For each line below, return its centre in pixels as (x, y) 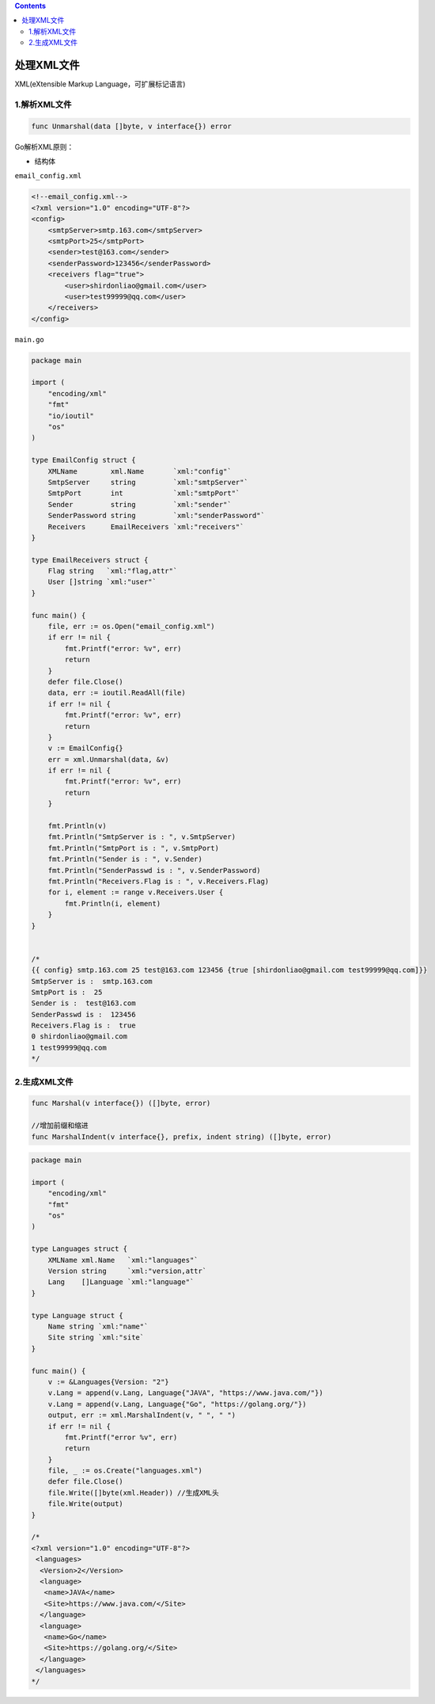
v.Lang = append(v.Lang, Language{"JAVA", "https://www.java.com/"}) (185, 1393)
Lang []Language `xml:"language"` (121, 1282)
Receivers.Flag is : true (83, 1025)
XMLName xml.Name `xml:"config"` (140, 471)
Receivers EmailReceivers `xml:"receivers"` (146, 526)
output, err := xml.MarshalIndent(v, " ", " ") (142, 1415)
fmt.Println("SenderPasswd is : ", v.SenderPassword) (154, 870)
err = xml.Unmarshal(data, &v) (108, 759)
